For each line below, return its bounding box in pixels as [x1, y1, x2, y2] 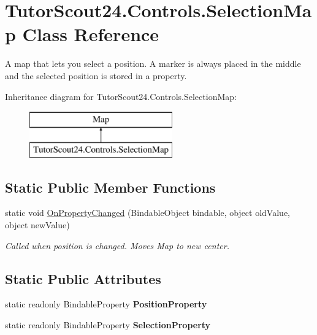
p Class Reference [5, 21, 159, 47]
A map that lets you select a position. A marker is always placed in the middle [5, 57, 301, 70]
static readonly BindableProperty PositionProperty [5, 298, 207, 310]
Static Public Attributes [5, 269, 161, 288]
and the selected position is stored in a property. [5, 69, 187, 82]
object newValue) [5, 218, 70, 231]
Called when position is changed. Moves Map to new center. [5, 239, 229, 252]
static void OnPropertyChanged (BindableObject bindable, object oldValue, [5, 206, 290, 219]
